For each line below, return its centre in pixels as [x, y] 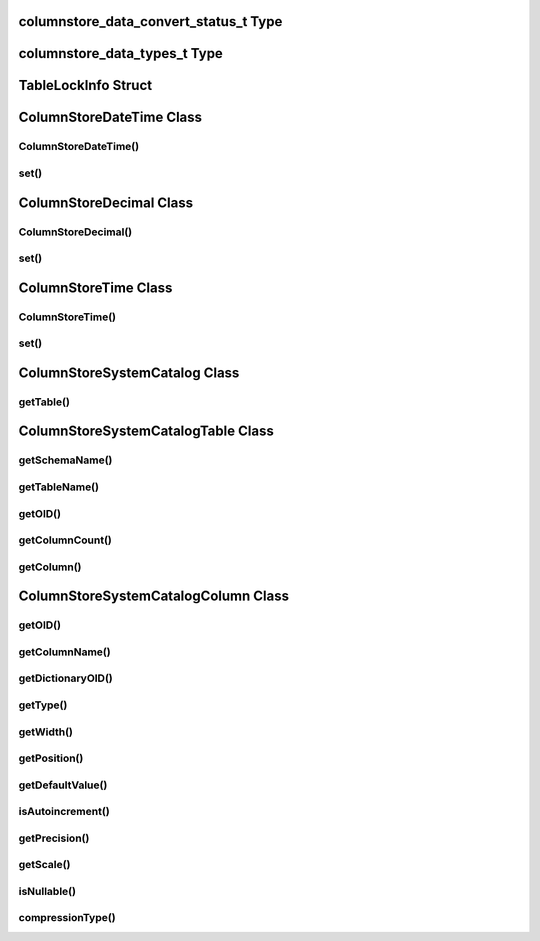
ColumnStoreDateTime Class [110, 117]
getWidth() [46, 732]
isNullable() [47, 891]
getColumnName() [64, 652]
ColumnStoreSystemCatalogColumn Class [154, 596]
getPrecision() [54, 838]
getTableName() [59, 487]
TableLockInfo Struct [85, 85]
